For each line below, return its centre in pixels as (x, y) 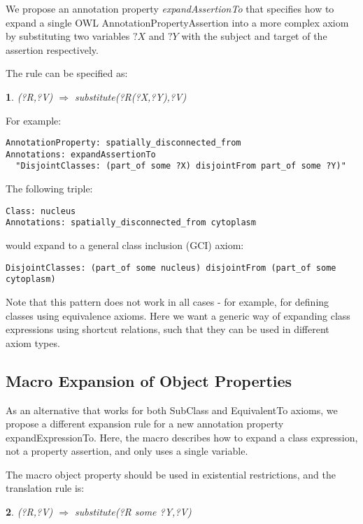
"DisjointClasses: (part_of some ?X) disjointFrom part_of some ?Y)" (181, 166)
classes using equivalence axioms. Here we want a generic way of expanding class (178, 315)
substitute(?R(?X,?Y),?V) (131, 96)
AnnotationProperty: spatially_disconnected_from (123, 143)
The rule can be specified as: (67, 73)
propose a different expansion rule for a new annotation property (145, 424)
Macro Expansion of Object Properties (149, 380)
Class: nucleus (41, 211)
